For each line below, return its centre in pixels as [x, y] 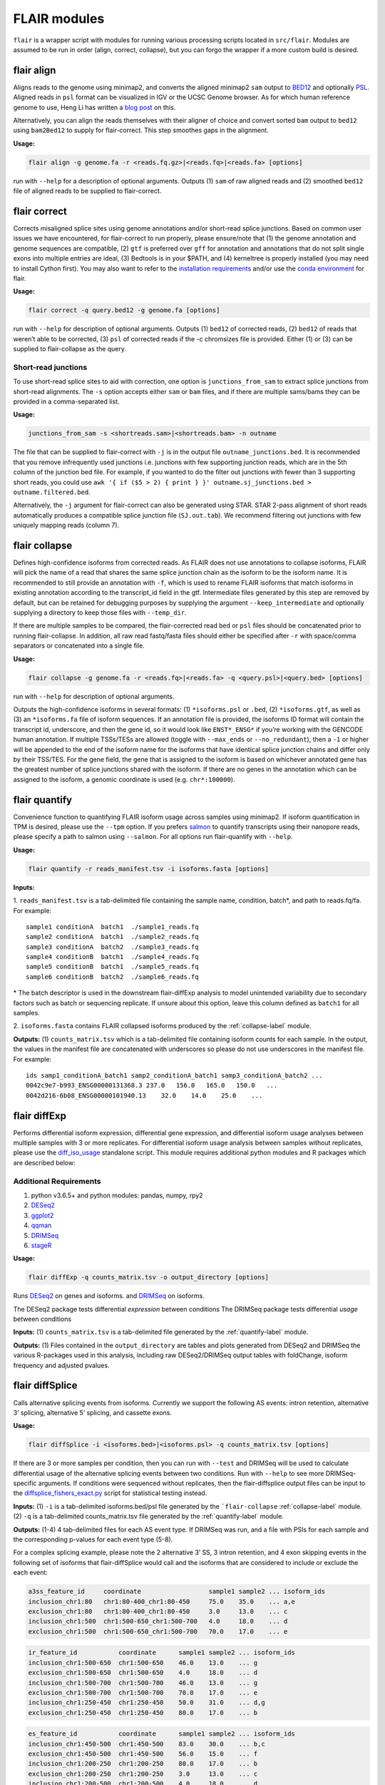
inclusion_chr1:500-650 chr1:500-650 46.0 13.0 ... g [143, 1663]
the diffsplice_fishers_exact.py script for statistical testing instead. [110, 1493]
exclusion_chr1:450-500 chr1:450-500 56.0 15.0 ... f [143, 1754]
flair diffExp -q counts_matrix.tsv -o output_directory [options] [149, 1277]
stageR [41, 1245]
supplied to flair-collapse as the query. [70, 349]
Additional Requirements [57, 1181]
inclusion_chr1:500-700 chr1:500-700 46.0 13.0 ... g [143, 1683]
